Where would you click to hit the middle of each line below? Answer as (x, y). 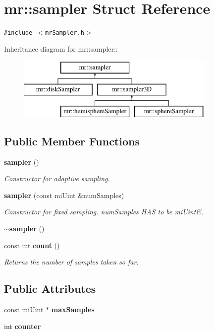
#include (18, 33)
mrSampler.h (65, 33)
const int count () (32, 245)
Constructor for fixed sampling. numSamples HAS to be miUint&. (104, 212)
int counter (23, 326)
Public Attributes (50, 289)
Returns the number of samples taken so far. (71, 262)
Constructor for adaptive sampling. (57, 178)
